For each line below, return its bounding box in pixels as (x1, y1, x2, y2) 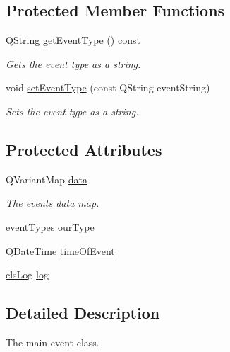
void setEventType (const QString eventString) (6, 80, 210, 95)
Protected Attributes (6, 138, 162, 160)
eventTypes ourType (6, 219, 95, 234)
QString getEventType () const (6, 33, 140, 47)
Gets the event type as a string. (6, 56, 141, 71)
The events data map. (6, 195, 99, 210)
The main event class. (6, 334, 99, 349)
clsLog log (6, 267, 49, 282)
